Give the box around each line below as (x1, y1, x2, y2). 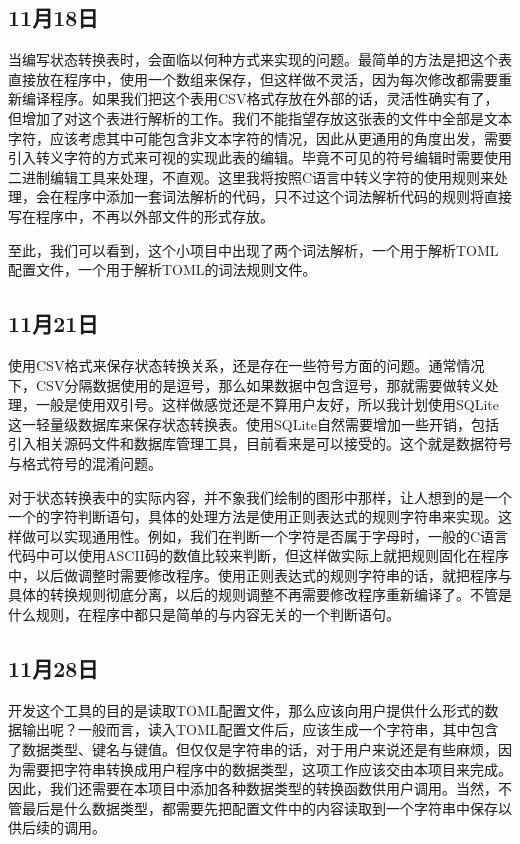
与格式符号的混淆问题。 (8, 452, 162, 473)
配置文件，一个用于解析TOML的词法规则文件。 (8, 259, 317, 280)
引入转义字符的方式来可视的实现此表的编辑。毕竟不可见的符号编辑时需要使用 (8, 147, 512, 168)
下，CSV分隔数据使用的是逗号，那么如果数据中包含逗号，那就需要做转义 (8, 374, 485, 395)
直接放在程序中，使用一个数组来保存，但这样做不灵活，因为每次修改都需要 (8, 68, 498, 89)
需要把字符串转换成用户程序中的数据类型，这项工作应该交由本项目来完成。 (21, 758, 512, 779)
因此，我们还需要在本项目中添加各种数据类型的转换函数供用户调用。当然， (8, 778, 498, 799)
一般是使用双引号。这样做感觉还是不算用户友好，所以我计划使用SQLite (35, 394, 499, 415)
